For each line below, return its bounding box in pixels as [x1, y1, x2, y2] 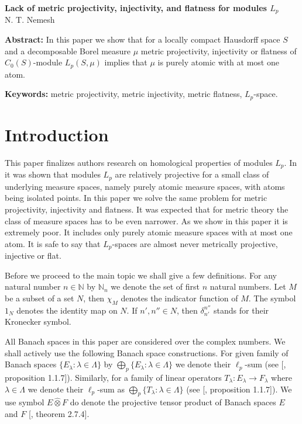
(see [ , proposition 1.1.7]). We [186, 383, 292, 395]
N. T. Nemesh [5, 13, 55, 26]
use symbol [5, 396, 44, 408]
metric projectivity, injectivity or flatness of [140, 44, 297, 57]
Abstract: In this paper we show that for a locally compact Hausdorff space [5, 33, 280, 46]
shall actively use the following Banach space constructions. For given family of [5, 346, 289, 359]
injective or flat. [5, 249, 61, 262]
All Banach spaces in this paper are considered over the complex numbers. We [5, 335, 286, 347]
